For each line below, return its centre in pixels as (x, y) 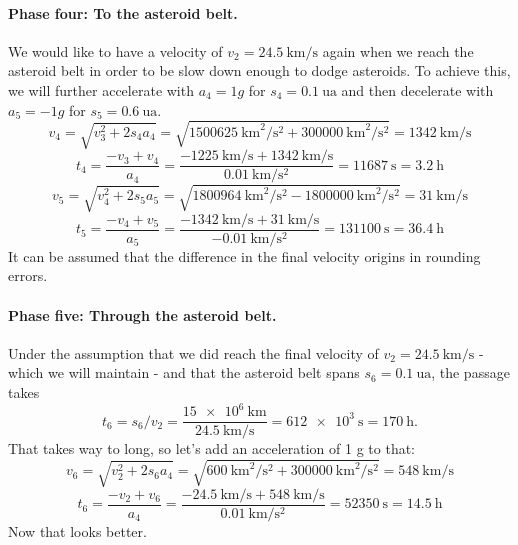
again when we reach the (398, 50)
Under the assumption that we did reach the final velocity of (193, 352)
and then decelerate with (417, 89)
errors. (28, 275)
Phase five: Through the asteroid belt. (142, 314)
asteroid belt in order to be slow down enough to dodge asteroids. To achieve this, (259, 70)
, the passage (470, 372)
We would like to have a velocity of (115, 50)
